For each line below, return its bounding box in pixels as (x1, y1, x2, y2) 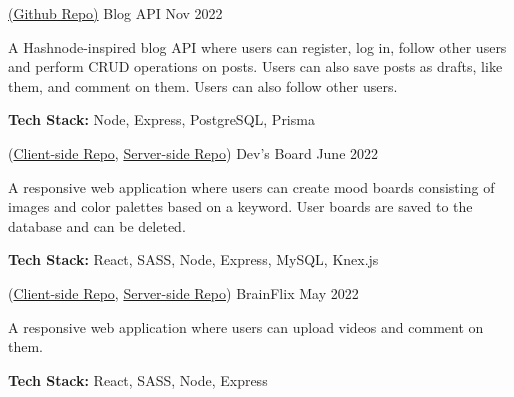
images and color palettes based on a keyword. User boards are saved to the (8, 196, 473, 217)
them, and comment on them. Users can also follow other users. (8, 75, 398, 96)
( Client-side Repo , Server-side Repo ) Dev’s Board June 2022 (8, 142, 379, 163)
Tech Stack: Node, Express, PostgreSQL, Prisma (8, 109, 315, 130)
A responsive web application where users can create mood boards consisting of (8, 176, 495, 197)
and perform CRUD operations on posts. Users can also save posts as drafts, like (8, 56, 503, 77)
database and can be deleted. (8, 215, 186, 236)
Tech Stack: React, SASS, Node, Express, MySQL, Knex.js (8, 249, 379, 270)
